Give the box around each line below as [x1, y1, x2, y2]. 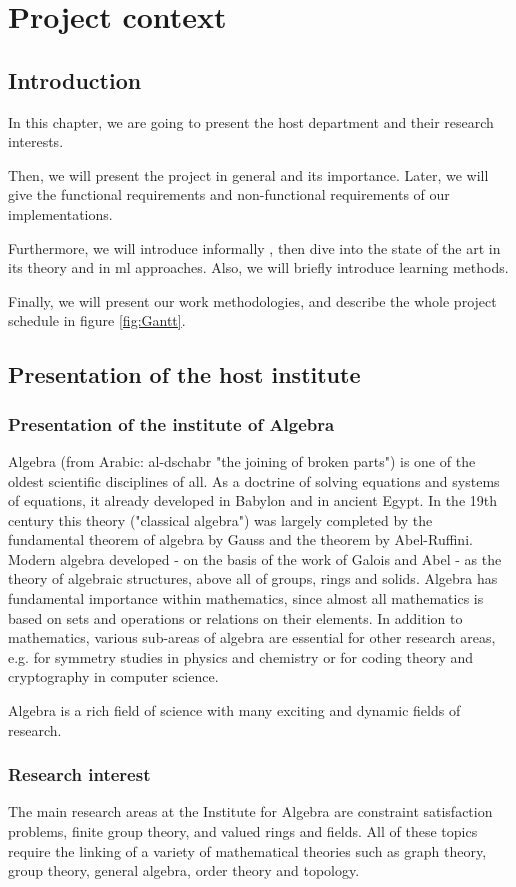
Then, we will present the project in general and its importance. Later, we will [8, 164, 489, 185]
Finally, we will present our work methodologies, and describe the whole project [8, 290, 497, 311]
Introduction [8, 64, 142, 95]
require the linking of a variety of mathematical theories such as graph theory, [8, 840, 487, 861]
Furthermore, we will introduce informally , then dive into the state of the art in [8, 237, 501, 258]
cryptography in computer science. [8, 666, 219, 687]
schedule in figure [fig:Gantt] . [8, 310, 186, 331]
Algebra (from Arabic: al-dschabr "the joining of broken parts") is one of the [8, 450, 476, 471]
